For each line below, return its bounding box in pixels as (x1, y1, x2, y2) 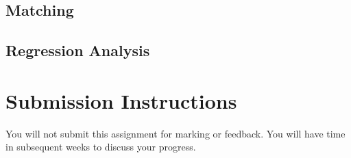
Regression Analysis (5, 40, 150, 61)
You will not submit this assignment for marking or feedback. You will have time (5, 126, 346, 140)
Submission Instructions (5, 86, 237, 114)
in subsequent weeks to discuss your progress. (5, 140, 196, 154)
